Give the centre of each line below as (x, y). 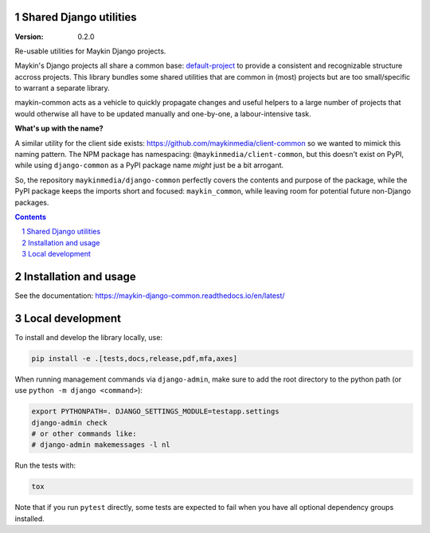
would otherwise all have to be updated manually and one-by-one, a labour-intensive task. (163, 114)
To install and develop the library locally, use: (89, 337)
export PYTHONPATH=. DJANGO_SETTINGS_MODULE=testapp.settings (155, 412)
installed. (30, 519)
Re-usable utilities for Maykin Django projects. (90, 51)
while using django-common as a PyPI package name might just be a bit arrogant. (149, 165)
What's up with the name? (59, 128)
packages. (32, 202)
